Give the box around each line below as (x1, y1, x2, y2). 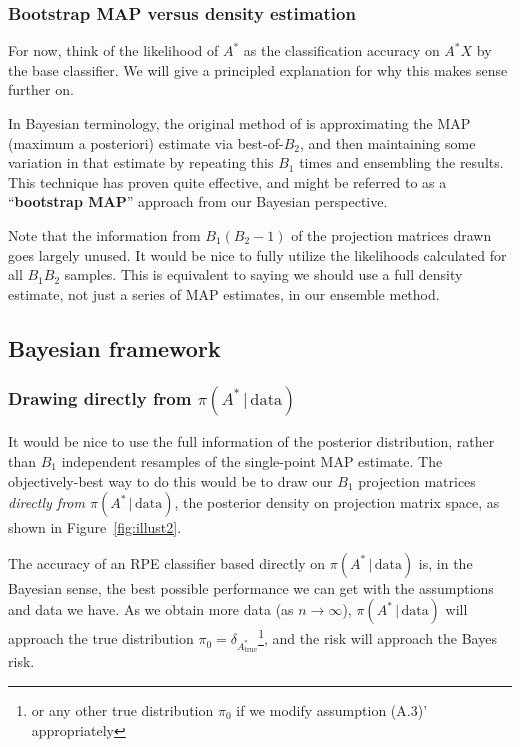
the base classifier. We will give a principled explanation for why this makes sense (8, 59, 508, 80)
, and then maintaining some (299, 132, 476, 153)
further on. (8, 79, 74, 100)
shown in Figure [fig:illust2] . (8, 517, 182, 538)
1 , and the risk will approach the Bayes (258, 625, 497, 649)
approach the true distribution (8, 628, 194, 649)
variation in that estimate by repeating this (8, 152, 274, 173)
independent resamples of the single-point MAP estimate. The (61, 451, 443, 472)
